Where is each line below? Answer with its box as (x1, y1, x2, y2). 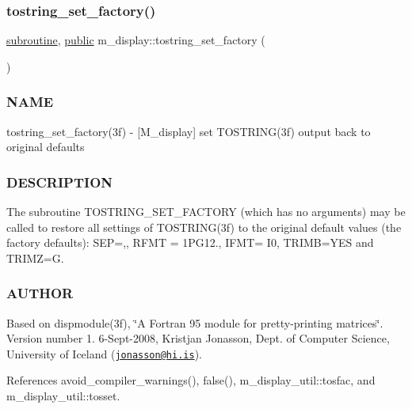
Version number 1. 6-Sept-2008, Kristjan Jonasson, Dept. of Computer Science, (6, 330, 390, 347)
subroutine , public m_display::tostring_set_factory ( (6, 32, 265, 48)
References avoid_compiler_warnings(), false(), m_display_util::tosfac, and (6, 372, 376, 388)
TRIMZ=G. (6, 249, 64, 266)
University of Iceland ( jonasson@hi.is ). (6, 345, 202, 362)
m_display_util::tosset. (6, 388, 120, 404)
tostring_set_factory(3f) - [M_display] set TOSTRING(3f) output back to (6, 123, 371, 139)
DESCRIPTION (6, 172, 113, 191)
